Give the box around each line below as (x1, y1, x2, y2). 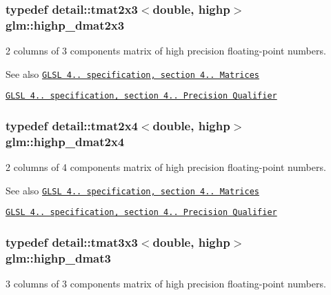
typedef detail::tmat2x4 (6, 116, 138, 134)
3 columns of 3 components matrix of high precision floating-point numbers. (6, 276, 326, 291)
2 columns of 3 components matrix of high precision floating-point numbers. (6, 43, 326, 58)
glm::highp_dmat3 (6, 249, 111, 266)
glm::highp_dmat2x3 (6, 16, 125, 33)
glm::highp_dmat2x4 (6, 132, 125, 150)
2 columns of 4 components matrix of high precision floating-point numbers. (6, 160, 326, 174)
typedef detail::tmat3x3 (6, 234, 138, 251)
